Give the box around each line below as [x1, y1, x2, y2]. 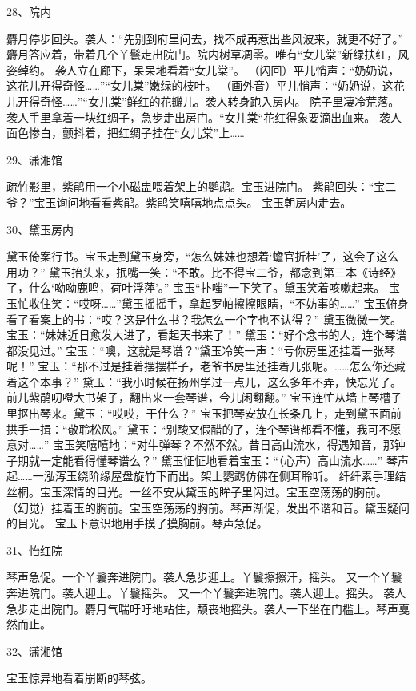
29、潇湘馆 [6, 151, 62, 168]
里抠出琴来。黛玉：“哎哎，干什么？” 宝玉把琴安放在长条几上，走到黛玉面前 [6, 405, 402, 422]
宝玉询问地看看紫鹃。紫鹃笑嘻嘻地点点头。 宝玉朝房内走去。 [34, 193, 352, 210]
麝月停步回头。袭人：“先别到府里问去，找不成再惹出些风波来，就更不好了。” [6, 30, 404, 46]
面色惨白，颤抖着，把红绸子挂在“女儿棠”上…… [6, 124, 245, 141]
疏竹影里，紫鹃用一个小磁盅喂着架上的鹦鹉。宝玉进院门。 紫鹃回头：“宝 [6, 178, 386, 195]
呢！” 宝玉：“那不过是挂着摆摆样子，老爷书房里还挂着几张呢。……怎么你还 [6, 358, 394, 374]
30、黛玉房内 [6, 220, 74, 237]
